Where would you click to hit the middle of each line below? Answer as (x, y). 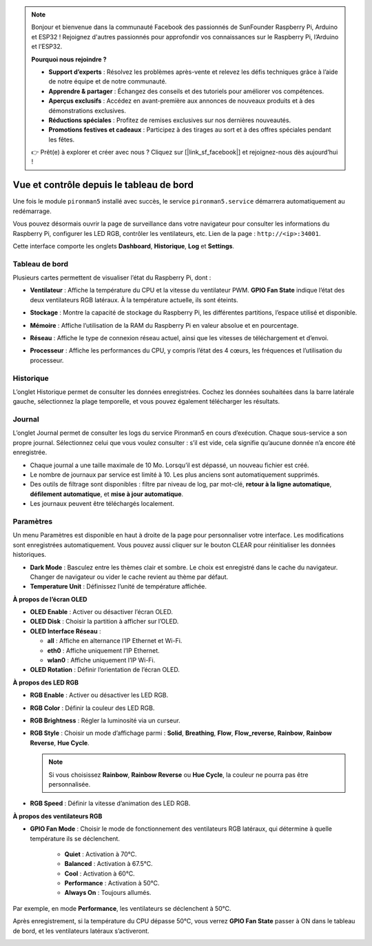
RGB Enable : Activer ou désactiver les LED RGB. (99, 695)
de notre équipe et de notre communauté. (108, 81)
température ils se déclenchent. (75, 838)
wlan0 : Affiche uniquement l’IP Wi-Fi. (101, 660)
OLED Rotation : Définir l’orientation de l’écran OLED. (105, 670)
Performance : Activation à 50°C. (112, 883)
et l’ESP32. (47, 47)
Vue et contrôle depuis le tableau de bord (103, 185)
